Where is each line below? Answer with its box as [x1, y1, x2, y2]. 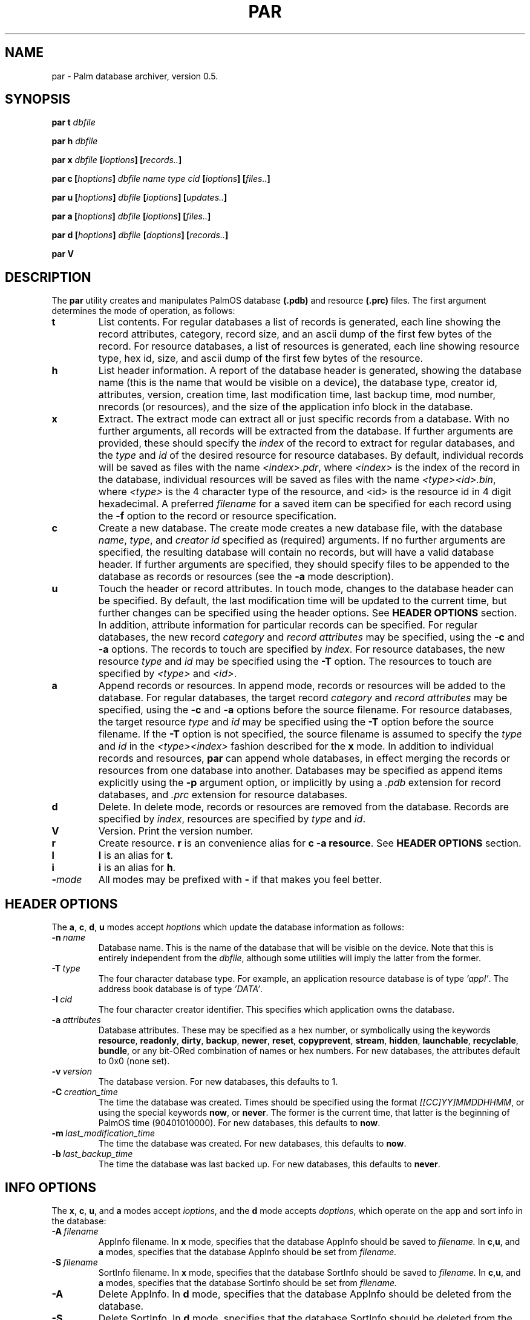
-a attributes [51, 1015, 101, 1025]
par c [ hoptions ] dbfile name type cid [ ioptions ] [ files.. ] [51, 173, 270, 184]
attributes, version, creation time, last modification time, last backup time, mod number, [98, 388, 496, 401]
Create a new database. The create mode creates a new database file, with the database [98, 522, 503, 535]
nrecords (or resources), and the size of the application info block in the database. [98, 401, 473, 413]
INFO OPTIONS [5, 1179, 97, 1195]
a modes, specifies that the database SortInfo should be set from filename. [98, 1277, 398, 1288]
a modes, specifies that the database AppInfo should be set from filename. [98, 1246, 397, 1257]
